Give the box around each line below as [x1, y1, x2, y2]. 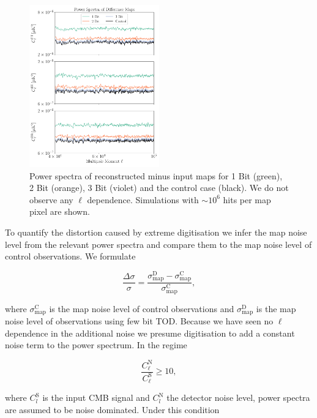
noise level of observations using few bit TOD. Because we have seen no [5, 315, 274, 327]
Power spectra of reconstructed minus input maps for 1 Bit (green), [29, 169, 283, 182]
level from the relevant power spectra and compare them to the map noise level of [5, 237, 312, 250]
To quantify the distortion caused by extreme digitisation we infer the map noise [5, 226, 307, 239]
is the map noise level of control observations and [49, 302, 234, 315]
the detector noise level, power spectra [166, 391, 310, 404]
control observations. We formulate [5, 250, 136, 263]
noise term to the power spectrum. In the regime [5, 338, 187, 351]
